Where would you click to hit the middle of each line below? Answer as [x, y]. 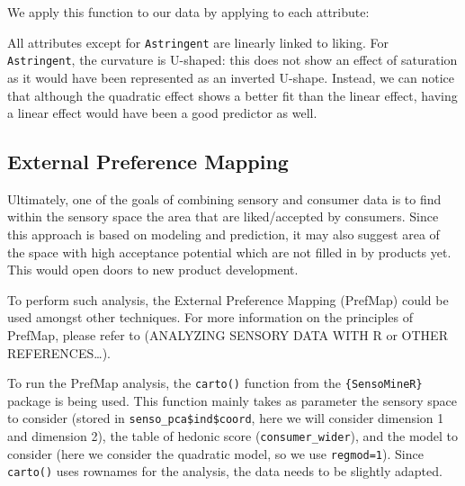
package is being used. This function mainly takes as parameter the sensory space [232, 400]
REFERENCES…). [59, 352]
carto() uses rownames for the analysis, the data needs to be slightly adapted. [225, 471]
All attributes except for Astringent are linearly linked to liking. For [198, 42]
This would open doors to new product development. [153, 270]
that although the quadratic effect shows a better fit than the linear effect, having [232, 95]
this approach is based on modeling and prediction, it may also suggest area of [224, 234]
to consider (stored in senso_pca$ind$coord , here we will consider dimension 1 [226, 418]
